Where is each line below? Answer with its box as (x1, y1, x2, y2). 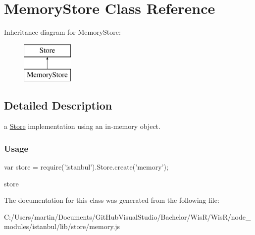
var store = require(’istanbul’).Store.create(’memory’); (4, 161, 168, 172)
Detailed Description (4, 98, 112, 113)
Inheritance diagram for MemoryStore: (4, 27, 121, 37)
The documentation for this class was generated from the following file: (4, 195, 219, 205)
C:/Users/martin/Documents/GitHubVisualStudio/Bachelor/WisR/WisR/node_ (4, 211, 251, 222)
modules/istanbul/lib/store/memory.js (4, 221, 120, 232)
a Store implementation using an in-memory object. (4, 121, 160, 131)
